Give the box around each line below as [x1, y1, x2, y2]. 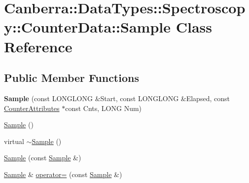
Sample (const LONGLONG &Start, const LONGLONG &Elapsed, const [4, 93, 230, 103]
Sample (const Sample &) [4, 152, 81, 163]
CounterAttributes [4, 103, 60, 113]
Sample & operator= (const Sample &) [4, 169, 122, 179]
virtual [4, 136, 24, 146]
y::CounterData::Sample [4, 17, 171, 37]
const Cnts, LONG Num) [65, 103, 142, 113]
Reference [4, 36, 72, 56]
